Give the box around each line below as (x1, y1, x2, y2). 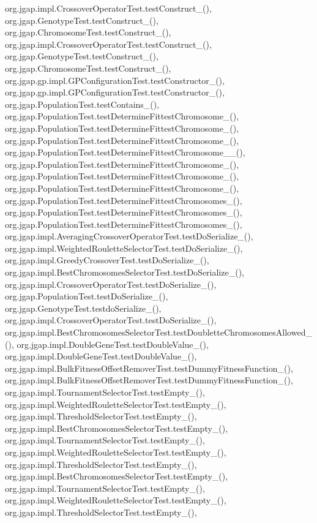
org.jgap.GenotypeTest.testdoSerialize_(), (5, 301, 162, 314)
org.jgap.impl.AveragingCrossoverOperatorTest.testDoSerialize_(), (5, 230, 253, 243)
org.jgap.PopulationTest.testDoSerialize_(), (5, 290, 168, 303)
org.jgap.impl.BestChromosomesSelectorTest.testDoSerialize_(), (5, 266, 244, 279)
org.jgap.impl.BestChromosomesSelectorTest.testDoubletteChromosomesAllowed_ (5, 326, 312, 339)
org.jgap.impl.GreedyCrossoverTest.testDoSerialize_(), (5, 254, 209, 266)
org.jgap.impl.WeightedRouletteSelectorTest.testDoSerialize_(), (5, 241, 243, 254)
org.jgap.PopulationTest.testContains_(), (5, 97, 160, 110)
